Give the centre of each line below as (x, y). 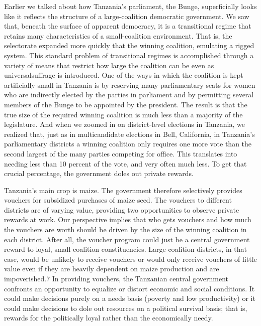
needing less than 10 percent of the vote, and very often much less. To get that (125, 163)
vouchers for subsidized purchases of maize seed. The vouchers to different (118, 200)
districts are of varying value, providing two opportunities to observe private (122, 209)
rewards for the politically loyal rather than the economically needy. (109, 318)
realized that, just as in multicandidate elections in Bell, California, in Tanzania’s (129, 134)
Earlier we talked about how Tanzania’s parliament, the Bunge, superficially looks (130, 6)
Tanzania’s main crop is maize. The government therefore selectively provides (123, 190)
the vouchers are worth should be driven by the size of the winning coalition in (125, 229)
